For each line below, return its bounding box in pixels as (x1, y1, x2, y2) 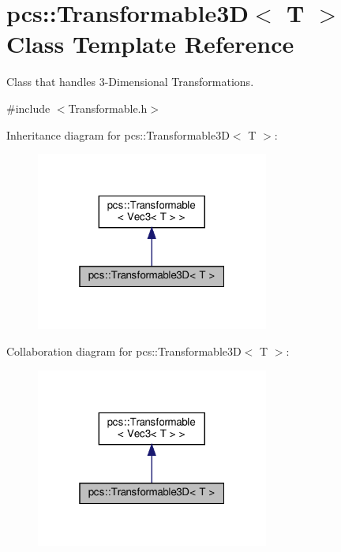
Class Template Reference (6, 28, 294, 60)
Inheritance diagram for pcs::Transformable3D (6, 126, 230, 143)
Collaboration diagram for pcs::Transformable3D (6, 342, 242, 359)
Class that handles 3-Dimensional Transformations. (6, 73, 254, 90)
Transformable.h (68, 99, 148, 116)
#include (6, 99, 51, 116)
